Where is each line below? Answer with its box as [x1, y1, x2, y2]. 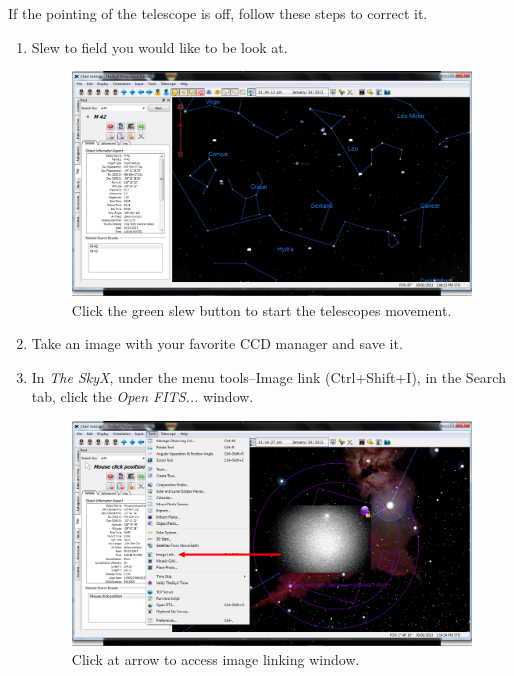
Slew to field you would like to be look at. [31, 36, 288, 57]
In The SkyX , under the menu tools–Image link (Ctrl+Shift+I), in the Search [31, 366, 506, 387]
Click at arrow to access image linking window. [71, 649, 360, 670]
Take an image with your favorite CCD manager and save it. [31, 333, 403, 354]
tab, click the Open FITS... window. [31, 386, 254, 407]
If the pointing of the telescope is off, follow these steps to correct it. [8, 3, 428, 23]
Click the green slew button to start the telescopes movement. [71, 299, 452, 320]
